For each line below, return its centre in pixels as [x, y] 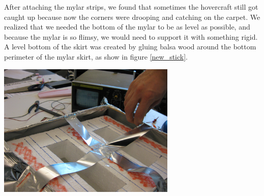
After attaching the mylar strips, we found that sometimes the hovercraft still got [131, 7]
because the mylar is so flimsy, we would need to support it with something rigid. [131, 36]
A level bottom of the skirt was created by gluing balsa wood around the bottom [130, 47]
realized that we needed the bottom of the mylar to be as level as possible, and [127, 27]
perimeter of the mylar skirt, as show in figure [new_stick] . [96, 56]
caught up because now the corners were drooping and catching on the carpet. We [132, 17]
